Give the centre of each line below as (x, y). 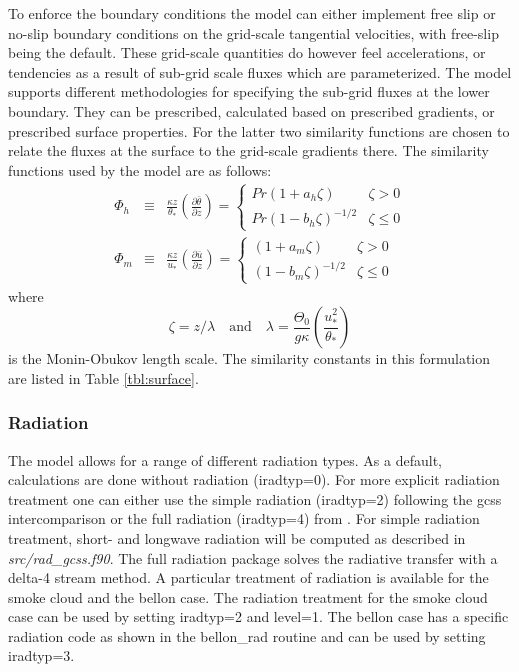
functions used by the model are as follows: (140, 169)
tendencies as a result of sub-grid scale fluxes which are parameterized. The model (260, 71)
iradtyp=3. (41, 655)
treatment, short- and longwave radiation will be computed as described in (237, 537)
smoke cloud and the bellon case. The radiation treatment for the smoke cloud (248, 596)
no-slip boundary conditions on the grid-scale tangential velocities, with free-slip (253, 32)
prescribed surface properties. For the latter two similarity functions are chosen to (259, 130)
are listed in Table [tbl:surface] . (103, 377)
